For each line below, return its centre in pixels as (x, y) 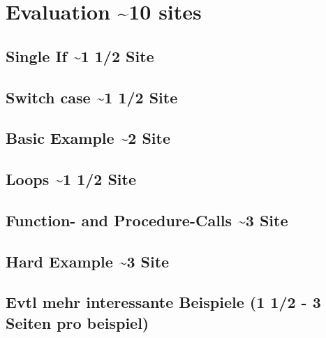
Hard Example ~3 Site (88, 261)
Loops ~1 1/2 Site (71, 179)
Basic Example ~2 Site (88, 138)
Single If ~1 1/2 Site (80, 56)
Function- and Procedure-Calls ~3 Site (147, 220)
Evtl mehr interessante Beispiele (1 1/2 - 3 (163, 302)
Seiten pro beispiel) (77, 322)
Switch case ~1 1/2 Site (92, 97)
